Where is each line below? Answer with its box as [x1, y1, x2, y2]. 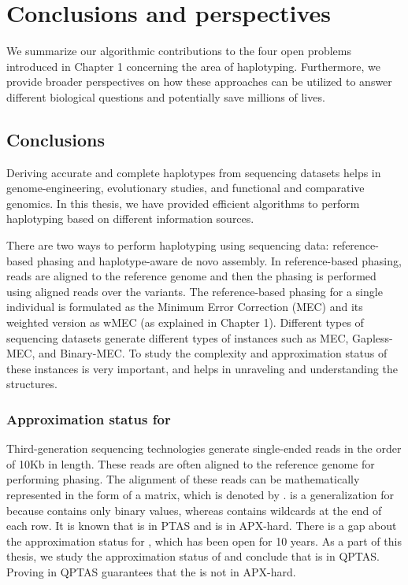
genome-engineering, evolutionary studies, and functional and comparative [6, 180, 365, 196]
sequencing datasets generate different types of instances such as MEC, [6, 329, 349, 346]
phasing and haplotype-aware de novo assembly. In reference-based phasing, [36, 252, 402, 268]
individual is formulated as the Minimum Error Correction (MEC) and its [6, 298, 363, 315]
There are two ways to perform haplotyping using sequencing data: [6, 237, 329, 254]
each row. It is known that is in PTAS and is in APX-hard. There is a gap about [6, 517, 397, 534]
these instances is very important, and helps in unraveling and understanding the [6, 360, 398, 376]
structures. [6, 376, 57, 392]
